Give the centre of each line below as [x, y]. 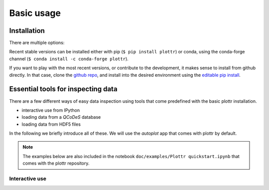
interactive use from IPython [51, 110]
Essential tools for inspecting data [63, 89]
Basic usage [35, 13]
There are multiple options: [37, 43]
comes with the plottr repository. [56, 163]
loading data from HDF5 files [51, 124]
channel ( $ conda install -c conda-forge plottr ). [69, 59]
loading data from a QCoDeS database [61, 117]
